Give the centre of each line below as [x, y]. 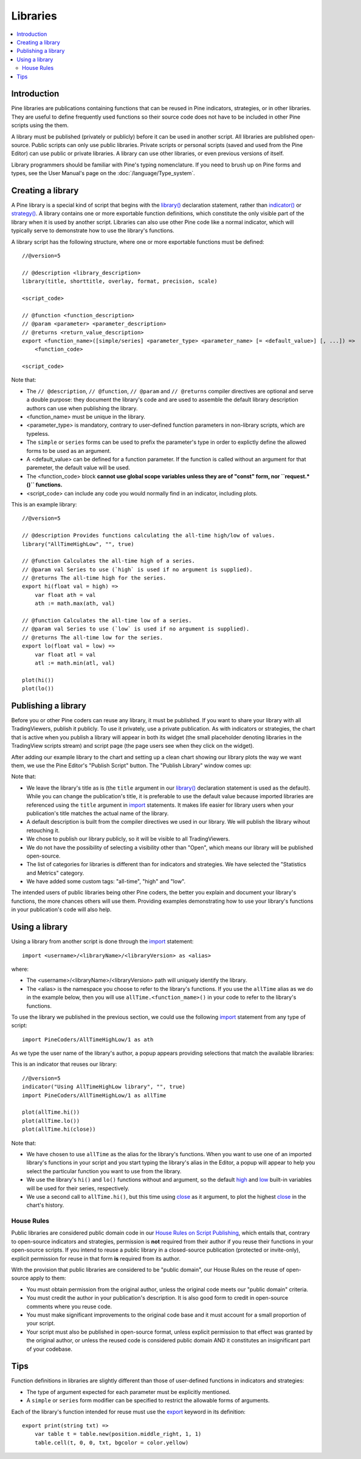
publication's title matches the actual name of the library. [98, 813]
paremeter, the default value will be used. [78, 467]
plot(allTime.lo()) [51, 1121]
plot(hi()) [38, 680]
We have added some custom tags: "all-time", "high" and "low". [106, 881]
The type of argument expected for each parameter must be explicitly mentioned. [129, 1392]
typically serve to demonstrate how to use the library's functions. [93, 230]
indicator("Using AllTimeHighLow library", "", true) [104, 1087]
